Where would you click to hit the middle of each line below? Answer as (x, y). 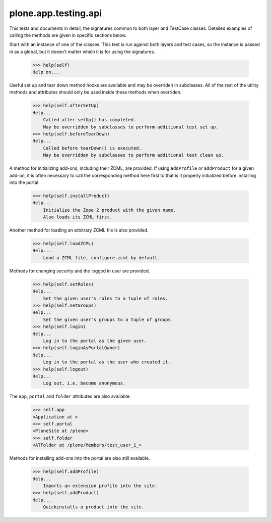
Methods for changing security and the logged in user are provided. (80, 271)
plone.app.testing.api (55, 13)
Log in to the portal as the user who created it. (107, 362)
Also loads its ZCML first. (78, 217)
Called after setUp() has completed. (90, 120)
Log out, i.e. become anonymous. (84, 383)
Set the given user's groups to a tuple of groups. (108, 319)
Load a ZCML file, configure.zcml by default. (102, 257)
